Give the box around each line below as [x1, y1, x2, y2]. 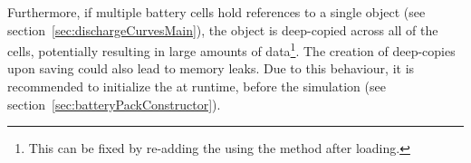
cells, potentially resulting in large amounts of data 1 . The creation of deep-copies [7, 39, 456, 60]
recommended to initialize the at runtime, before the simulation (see [7, 77, 386, 96]
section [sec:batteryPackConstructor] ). [7, 94, 221, 113]
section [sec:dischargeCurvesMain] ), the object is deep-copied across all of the [7, 20, 438, 39]
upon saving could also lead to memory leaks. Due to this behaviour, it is [7, 59, 415, 78]
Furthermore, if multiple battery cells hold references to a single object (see [7, 3, 426, 21]
